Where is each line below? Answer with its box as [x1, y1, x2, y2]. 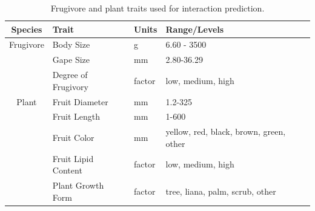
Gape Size [52, 53, 90, 66]
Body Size [52, 38, 90, 51]
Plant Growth [52, 179, 104, 192]
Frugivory [52, 80, 88, 93]
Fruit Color [52, 131, 94, 144]
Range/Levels [165, 22, 224, 35]
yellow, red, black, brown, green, [165, 125, 286, 138]
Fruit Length [52, 110, 101, 123]
